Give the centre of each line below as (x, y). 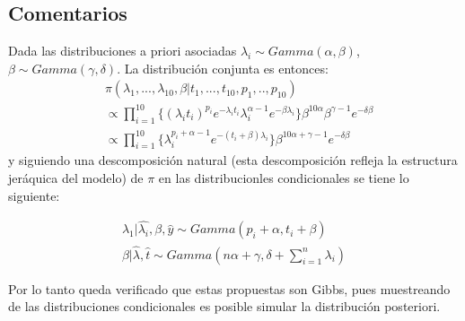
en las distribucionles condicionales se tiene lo (284, 177)
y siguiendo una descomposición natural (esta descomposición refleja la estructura (233, 160)
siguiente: (34, 195)
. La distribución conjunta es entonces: (223, 68)
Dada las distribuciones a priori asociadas (123, 51)
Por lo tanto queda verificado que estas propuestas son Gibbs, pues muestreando (229, 288)
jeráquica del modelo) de (76, 177)
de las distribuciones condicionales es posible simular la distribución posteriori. (224, 306)
